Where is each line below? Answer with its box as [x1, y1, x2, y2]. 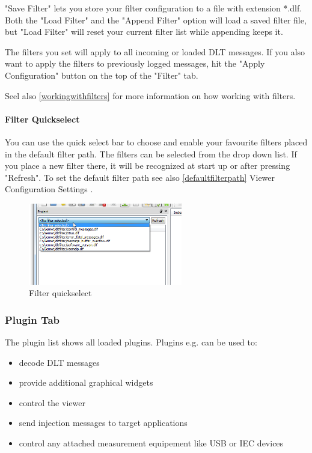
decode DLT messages [19, 356, 100, 368]
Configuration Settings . [5, 183, 93, 195]
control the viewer [19, 396, 85, 409]
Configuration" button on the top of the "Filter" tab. [5, 68, 198, 81]
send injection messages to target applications [19, 416, 188, 429]
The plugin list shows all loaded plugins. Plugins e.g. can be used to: [5, 336, 257, 348]
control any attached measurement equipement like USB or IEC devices [19, 437, 284, 449]
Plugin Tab [5, 312, 60, 327]
